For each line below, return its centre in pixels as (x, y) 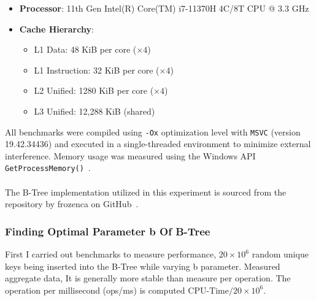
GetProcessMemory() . (48, 168)
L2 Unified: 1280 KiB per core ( (94, 90)
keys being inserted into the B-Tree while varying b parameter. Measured (143, 266)
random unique (280, 254)
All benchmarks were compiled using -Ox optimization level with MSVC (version (153, 131)
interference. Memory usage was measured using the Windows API (130, 155)
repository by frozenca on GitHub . (72, 204)
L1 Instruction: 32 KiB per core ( (97, 70)
